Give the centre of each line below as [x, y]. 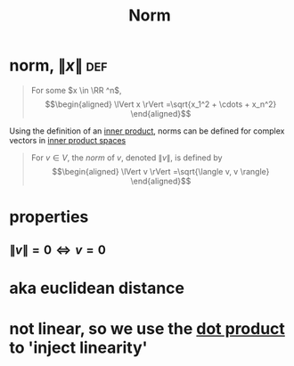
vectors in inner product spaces [68, 140]
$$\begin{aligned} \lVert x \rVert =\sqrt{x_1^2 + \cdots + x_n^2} [161, 104]
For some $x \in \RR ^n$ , [76, 90]
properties [49, 217]
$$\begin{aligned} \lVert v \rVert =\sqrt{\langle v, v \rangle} [161, 171]
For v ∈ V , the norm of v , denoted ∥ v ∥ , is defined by [127, 158]
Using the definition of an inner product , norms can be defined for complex [147, 131]
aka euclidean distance [97, 288]
